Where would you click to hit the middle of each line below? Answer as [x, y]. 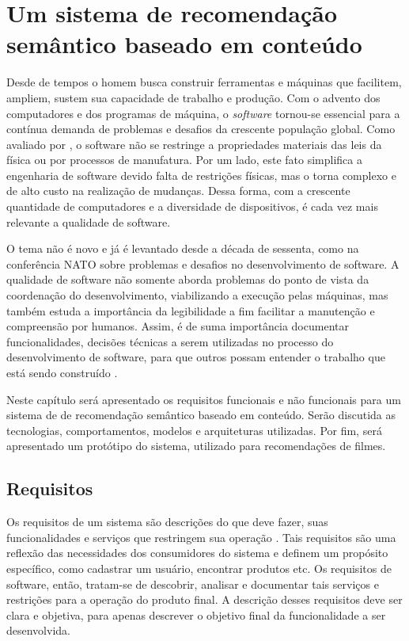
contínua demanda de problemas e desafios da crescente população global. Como [201, 129]
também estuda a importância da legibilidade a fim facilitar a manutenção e [191, 310]
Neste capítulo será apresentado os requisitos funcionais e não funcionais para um [204, 399]
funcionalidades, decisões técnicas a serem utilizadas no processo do [170, 341]
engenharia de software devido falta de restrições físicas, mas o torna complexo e [201, 175]
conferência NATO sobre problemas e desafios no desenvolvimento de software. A [203, 263]
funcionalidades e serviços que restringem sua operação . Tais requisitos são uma [201, 537]
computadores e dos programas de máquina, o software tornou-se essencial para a [203, 113]
